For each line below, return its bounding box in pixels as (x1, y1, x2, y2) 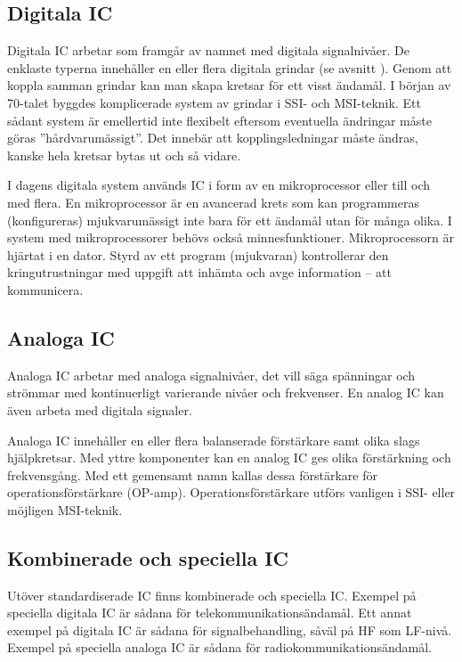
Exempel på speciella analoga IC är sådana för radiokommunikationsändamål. (7, 638, 432, 657)
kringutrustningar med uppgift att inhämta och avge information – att (7, 263, 392, 282)
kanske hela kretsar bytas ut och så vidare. (7, 145, 241, 164)
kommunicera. (7, 280, 84, 298)
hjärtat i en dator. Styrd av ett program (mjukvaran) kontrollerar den (7, 245, 389, 264)
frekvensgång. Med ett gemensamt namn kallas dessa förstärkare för (7, 465, 377, 484)
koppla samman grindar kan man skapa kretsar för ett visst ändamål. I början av (7, 76, 451, 94)
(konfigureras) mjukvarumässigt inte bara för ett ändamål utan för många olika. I (7, 210, 452, 229)
